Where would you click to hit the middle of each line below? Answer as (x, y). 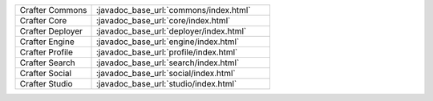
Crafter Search (47, 63)
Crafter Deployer (51, 31)
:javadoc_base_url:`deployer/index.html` (172, 31)
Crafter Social (46, 73)
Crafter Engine (47, 42)
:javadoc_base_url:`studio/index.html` (167, 84)
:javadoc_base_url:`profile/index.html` (167, 52)
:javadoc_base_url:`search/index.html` (168, 63)
